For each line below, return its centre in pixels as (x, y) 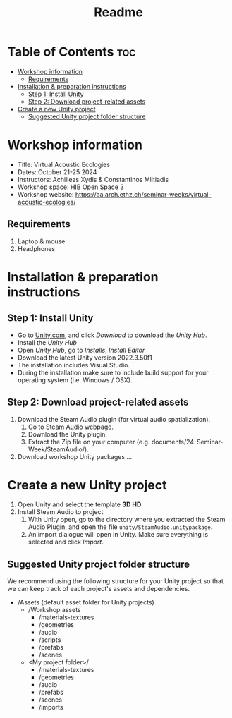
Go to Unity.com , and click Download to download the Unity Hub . (112, 335)
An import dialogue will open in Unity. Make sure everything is (118, 535)
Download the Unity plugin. (68, 434)
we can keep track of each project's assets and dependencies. (99, 589)
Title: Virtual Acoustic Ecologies (64, 164)
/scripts (50, 640)
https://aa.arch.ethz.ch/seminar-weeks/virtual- (143, 194)
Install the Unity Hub (47, 342)
